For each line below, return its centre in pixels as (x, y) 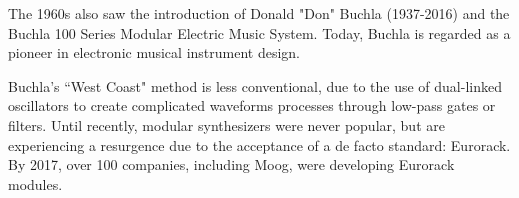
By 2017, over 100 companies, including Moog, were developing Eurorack (231, 164)
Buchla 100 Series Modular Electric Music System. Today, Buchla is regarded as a (259, 32)
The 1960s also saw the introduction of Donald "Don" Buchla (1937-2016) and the (259, 13)
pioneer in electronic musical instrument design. (154, 52)
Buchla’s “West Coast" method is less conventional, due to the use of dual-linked (255, 85)
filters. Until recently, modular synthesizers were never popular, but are (226, 124)
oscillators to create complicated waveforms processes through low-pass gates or (252, 105)
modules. (35, 183)
